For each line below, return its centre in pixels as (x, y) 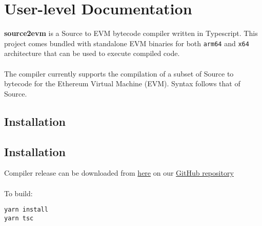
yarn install (26, 210)
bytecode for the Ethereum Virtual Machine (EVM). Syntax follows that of (122, 83)
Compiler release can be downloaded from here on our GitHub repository (119, 173)
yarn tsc (19, 218)
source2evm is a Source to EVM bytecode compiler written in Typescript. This (131, 33)
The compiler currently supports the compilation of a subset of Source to (119, 73)
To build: (18, 193)
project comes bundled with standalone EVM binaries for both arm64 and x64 (127, 43)
